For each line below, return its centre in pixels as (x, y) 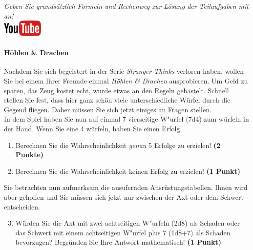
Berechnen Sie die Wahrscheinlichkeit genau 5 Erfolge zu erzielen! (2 (118, 145)
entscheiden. (22, 206)
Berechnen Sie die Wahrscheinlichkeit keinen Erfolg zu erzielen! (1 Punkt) (128, 171)
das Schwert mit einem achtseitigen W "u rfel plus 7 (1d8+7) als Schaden (123, 232)
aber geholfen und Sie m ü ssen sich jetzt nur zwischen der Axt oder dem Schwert (124, 197)
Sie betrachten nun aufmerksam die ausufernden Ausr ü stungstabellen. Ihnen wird (126, 187)
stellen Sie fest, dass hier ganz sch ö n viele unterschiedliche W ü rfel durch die (117, 100)
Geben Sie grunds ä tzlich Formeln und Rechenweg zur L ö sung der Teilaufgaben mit (126, 6)
